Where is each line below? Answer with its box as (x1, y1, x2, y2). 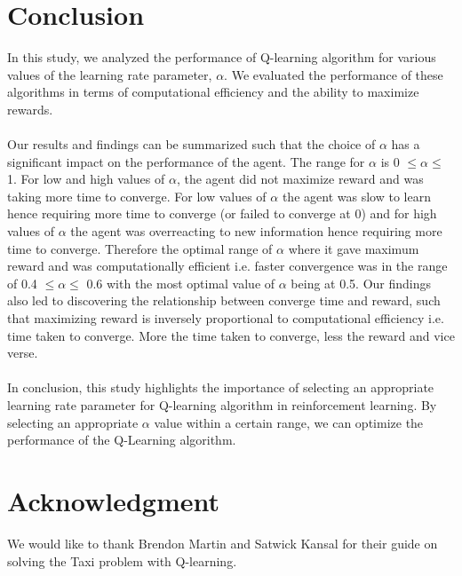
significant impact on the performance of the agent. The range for (7, 152, 365, 170)
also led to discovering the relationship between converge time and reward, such (7, 291, 441, 310)
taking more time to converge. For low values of (7, 186, 267, 205)
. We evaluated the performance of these (224, 65, 443, 83)
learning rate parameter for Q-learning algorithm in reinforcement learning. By (7, 396, 437, 414)
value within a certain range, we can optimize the (154, 413, 424, 431)
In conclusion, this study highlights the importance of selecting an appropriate (7, 378, 434, 397)
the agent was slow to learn (282, 186, 431, 205)
